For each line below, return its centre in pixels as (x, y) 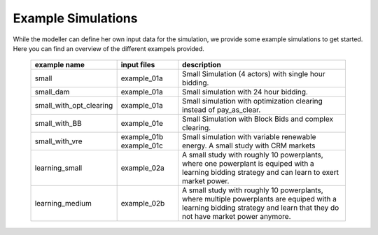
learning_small (58, 168)
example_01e (142, 124)
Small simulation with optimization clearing (252, 101)
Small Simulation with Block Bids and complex (258, 119)
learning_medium (63, 204)
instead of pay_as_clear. (222, 110)
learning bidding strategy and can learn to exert (261, 173)
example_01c (142, 145)
